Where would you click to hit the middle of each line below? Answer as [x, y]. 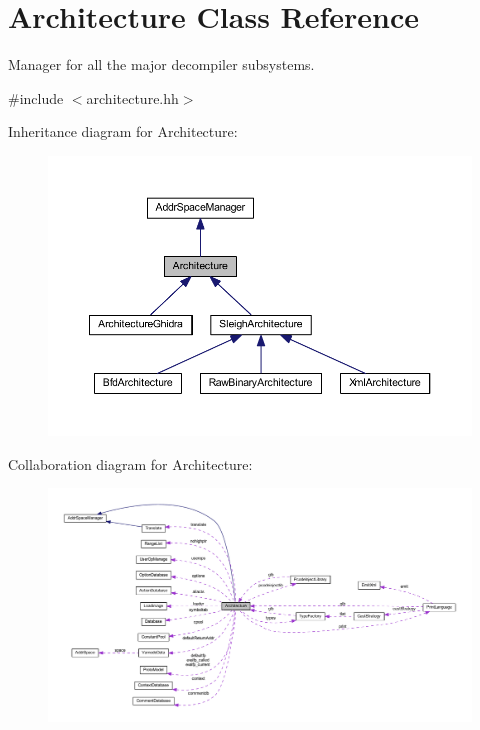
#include [36, 97]
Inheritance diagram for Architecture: [123, 131]
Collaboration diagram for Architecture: [130, 463]
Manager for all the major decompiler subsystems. [161, 64]
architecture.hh [132, 97]
